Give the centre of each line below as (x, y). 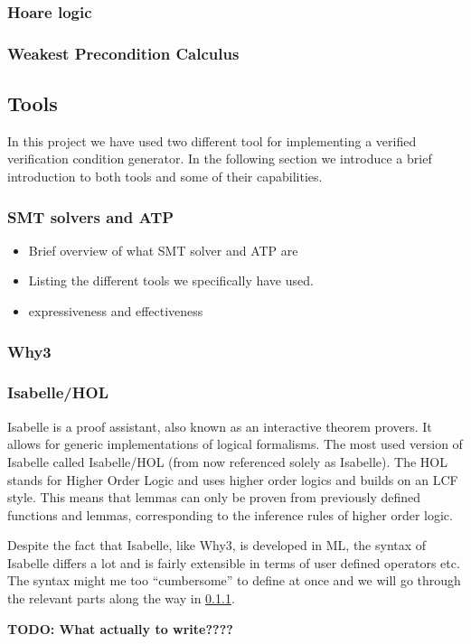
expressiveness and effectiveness (116, 311)
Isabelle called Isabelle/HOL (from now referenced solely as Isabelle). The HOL (227, 461)
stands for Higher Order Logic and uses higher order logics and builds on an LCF (233, 479)
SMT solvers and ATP (91, 216)
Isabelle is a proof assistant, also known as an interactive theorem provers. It (220, 426)
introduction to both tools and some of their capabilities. (165, 177)
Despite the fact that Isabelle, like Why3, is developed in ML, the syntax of (217, 545)
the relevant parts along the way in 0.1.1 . (121, 598)
